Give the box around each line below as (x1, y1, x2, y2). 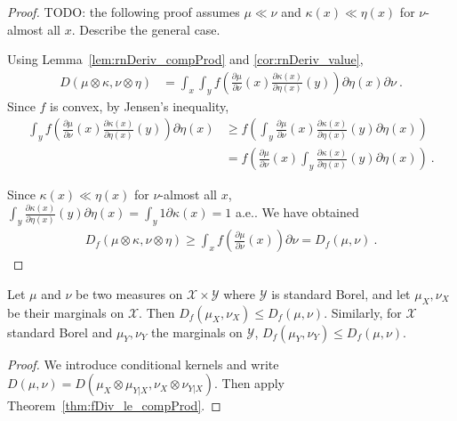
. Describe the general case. (71, 20, 220, 38)
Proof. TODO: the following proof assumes (7, 3, 240, 20)
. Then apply (214, 374, 285, 393)
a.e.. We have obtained (235, 203, 359, 222)
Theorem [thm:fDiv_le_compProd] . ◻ (7, 396, 221, 415)
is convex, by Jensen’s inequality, (50, 96, 229, 115)
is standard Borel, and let (271, 284, 411, 303)
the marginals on (151, 322, 243, 341)
